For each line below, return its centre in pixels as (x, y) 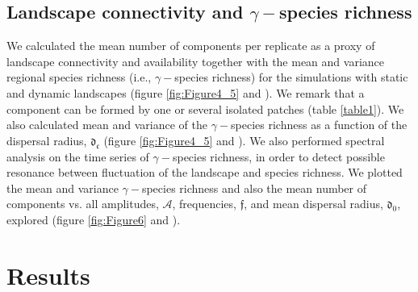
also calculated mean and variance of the (107, 125)
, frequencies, (204, 204)
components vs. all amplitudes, (83, 204)
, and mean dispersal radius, (313, 204)
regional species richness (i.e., (79, 77)
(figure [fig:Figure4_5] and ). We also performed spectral (244, 140)
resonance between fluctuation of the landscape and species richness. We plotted (205, 172)
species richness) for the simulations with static (291, 77)
